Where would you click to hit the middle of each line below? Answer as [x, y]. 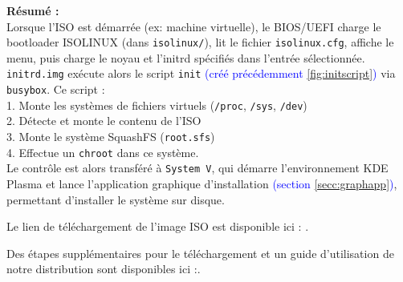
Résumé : [33, 10]
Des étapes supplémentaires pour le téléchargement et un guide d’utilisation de [200, 253]
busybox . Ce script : [56, 89]
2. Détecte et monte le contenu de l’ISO [104, 121]
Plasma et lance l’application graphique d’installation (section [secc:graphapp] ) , [202, 183]
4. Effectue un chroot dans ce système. [103, 152]
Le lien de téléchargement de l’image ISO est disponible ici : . [158, 226]
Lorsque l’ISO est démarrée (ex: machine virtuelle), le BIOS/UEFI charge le [194, 26]
